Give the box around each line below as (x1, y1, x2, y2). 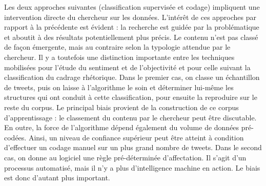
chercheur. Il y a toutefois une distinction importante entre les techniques (4, 51, 235, 62)
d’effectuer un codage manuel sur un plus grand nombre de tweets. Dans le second (4, 142, 262, 153)
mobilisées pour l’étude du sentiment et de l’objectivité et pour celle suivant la (4, 61, 251, 72)
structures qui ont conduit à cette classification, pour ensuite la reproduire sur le (4, 92, 257, 102)
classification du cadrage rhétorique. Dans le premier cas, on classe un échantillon (4, 72, 260, 82)
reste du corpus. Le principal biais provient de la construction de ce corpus (4, 101, 239, 112)
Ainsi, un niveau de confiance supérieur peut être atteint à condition (28, 132, 244, 142)
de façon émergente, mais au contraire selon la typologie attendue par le (4, 42, 231, 52)
